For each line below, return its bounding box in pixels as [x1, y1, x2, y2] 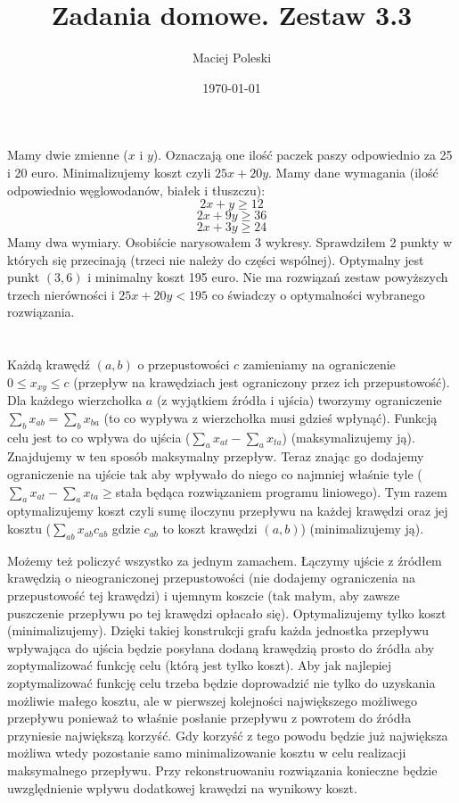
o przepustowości [137, 355, 230, 374]
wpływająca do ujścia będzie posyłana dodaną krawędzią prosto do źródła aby [7, 638, 435, 657]
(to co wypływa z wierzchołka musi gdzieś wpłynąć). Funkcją [103, 408, 438, 426]
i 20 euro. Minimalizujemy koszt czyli [7, 162, 211, 181]
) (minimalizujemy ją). [300, 519, 424, 538]
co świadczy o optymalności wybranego [211, 285, 425, 303]
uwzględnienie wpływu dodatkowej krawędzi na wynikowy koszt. [7, 778, 357, 797]
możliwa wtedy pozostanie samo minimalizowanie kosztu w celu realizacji [7, 743, 406, 762]
